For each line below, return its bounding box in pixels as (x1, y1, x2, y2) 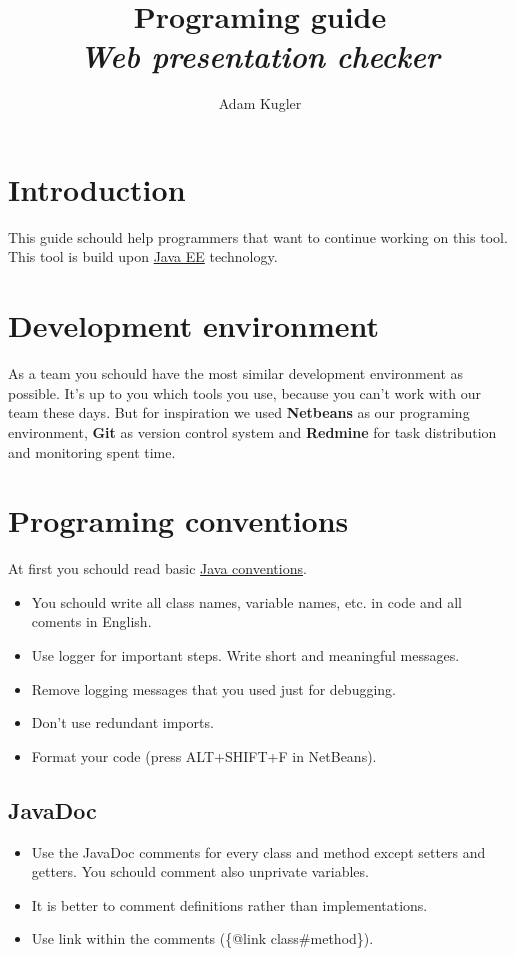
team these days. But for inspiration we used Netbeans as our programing (8, 402, 470, 423)
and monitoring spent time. (8, 441, 176, 462)
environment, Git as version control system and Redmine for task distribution (8, 421, 497, 442)
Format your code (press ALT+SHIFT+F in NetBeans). (31, 745, 377, 766)
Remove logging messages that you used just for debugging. (31, 678, 397, 699)
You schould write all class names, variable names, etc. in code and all (31, 591, 462, 612)
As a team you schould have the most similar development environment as (8, 363, 464, 384)
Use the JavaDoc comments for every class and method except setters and (31, 841, 486, 862)
